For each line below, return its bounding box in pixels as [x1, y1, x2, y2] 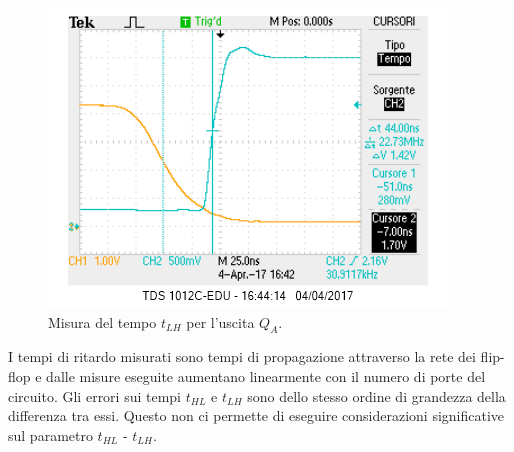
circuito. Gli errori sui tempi [8, 385, 182, 406]
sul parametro [8, 424, 93, 445]
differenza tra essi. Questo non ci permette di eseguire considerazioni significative [8, 405, 505, 426]
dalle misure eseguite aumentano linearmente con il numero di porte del [46, 365, 486, 386]
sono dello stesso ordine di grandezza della [247, 385, 506, 406]
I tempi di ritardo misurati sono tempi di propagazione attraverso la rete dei [8, 346, 476, 367]
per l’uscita [186, 311, 255, 332]
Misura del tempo [48, 311, 157, 332]
